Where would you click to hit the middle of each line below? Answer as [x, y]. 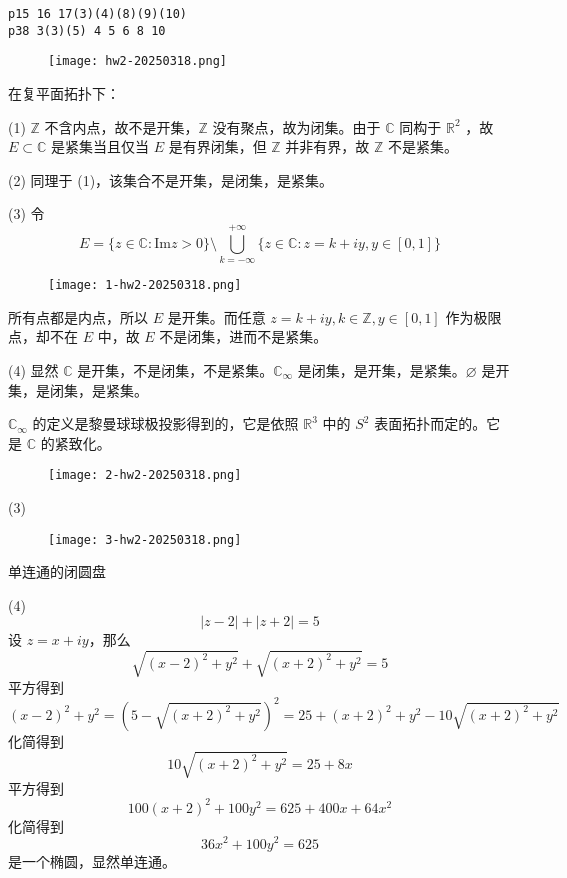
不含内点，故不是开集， [121, 126]
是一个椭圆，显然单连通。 [92, 860]
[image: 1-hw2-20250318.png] [145, 285]
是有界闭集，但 [217, 146]
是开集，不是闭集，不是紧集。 [175, 369]
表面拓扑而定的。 [430, 423]
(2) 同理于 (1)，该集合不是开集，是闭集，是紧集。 [171, 179]
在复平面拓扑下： [64, 92]
